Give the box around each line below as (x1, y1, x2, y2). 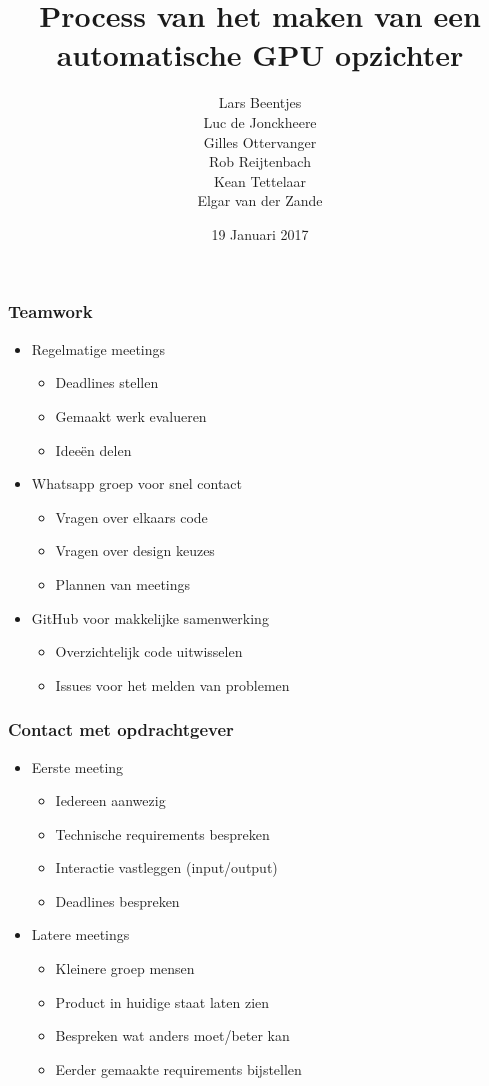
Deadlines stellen (55, 372, 159, 393)
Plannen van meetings (55, 573, 191, 594)
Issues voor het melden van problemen (55, 674, 290, 695)
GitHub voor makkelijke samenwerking (31, 607, 269, 628)
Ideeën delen (55, 439, 132, 460)
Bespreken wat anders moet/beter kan (55, 1025, 290, 1046)
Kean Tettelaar (213, 170, 307, 191)
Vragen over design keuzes (55, 540, 215, 561)
